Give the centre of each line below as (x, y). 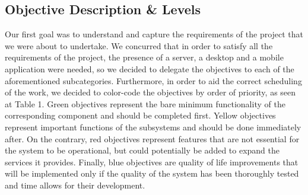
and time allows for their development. (75, 185)
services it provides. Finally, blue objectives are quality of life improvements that (152, 162)
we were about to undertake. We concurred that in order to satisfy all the (139, 45)
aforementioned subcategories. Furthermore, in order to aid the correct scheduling (153, 80)
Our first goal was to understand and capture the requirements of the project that (154, 34)
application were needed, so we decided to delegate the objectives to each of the (150, 68)
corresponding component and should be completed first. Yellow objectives (140, 115)
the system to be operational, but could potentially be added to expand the (142, 150)
